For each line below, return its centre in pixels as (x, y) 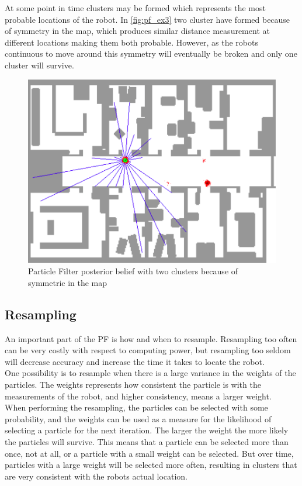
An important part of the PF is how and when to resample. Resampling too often (151, 338)
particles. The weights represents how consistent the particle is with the (133, 385)
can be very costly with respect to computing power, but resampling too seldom (148, 350)
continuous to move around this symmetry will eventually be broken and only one (151, 54)
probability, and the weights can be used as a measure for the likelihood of (138, 418)
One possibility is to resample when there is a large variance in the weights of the (150, 373)
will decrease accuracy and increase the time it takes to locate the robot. (135, 361)
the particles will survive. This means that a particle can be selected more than (147, 442)
